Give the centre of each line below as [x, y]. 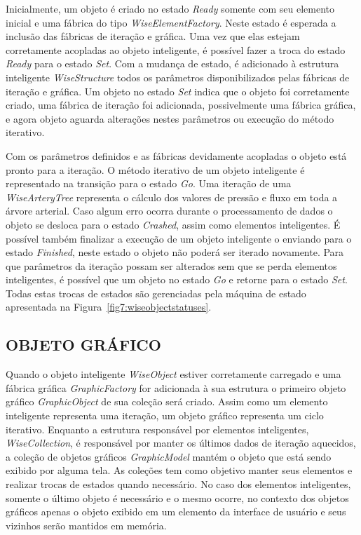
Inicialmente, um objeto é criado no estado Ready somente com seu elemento [170, 8]
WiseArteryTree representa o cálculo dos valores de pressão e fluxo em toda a [172, 197]
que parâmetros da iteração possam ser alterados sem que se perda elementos [171, 265]
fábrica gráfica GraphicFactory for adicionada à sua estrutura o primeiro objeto [176, 387]
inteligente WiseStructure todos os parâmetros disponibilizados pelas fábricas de [178, 77]
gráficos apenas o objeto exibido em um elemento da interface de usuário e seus [176, 512]
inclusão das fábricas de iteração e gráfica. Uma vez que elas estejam [153, 36]
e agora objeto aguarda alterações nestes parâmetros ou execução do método [170, 118]
